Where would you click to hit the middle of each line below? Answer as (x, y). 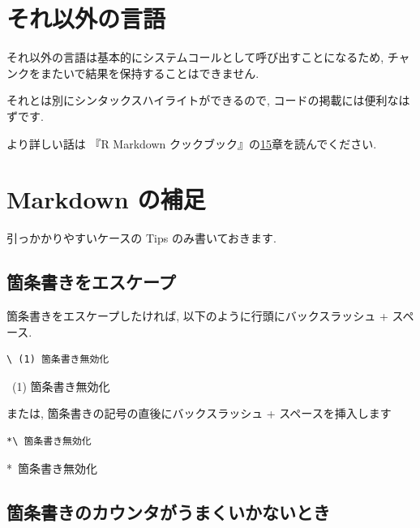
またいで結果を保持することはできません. (150, 73)
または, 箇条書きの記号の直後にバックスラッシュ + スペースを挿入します (199, 413)
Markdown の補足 (106, 199)
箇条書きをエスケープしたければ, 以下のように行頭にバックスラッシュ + (197, 316)
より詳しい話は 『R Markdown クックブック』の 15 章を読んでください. (192, 143)
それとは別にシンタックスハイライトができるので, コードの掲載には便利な (203, 100)
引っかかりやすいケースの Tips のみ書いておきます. (141, 238)
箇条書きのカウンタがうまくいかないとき (168, 511)
